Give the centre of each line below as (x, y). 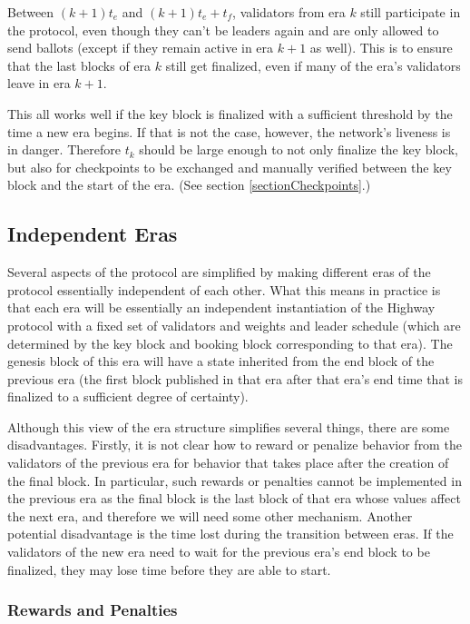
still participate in (411, 12)
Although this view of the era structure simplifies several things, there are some (229, 426)
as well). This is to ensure (381, 48)
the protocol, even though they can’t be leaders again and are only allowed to (223, 30)
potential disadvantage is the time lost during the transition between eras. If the (230, 534)
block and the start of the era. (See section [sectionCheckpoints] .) (189, 185)
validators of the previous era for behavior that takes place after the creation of (228, 463)
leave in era (39, 83)
